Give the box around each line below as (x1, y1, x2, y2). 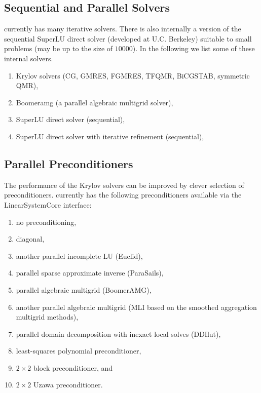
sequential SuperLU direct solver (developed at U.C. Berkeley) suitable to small (4, 33, 252, 44)
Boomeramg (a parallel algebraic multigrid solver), (16, 97, 173, 107)
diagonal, (16, 233, 45, 244)
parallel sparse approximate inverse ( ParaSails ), (16, 267, 164, 278)
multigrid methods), (16, 311, 79, 322)
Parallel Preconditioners (4, 155, 133, 171)
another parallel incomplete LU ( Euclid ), (16, 250, 143, 261)
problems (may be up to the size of (4, 43, 113, 54)
